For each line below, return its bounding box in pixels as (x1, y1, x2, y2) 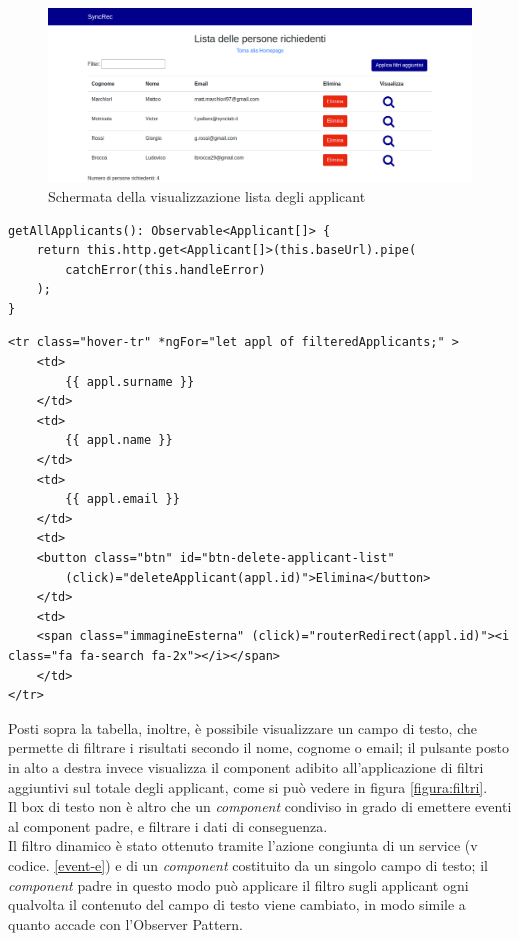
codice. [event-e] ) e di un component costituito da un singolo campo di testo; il (8, 854, 488, 875)
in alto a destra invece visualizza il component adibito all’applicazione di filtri (8, 756, 484, 777)
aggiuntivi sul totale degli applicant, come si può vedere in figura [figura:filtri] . (8, 776, 488, 797)
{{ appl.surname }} (65, 374, 195, 389)
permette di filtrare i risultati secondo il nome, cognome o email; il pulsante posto (8, 737, 509, 758)
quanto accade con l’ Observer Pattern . (8, 913, 243, 934)
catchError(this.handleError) (65, 262, 266, 277)
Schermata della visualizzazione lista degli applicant (48, 185, 366, 206)
